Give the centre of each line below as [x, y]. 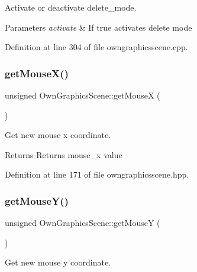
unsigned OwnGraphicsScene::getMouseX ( [83, 95]
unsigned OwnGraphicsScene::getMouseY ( [83, 223]
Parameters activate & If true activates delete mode [98, 27]
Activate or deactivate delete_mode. [71, 7]
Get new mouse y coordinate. [58, 262]
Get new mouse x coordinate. [58, 135]
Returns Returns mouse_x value [64, 154]
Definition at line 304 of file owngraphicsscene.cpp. [96, 47]
